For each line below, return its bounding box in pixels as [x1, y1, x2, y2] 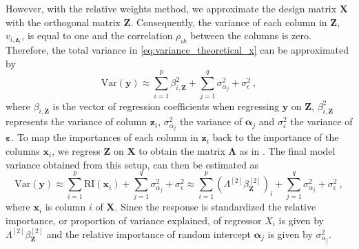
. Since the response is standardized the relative [114, 199, 316, 214]
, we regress [52, 144, 101, 158]
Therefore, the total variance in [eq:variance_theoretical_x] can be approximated [6, 43, 349, 57]
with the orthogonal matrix [6, 14, 121, 29]
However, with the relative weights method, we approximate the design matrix [6, 1, 337, 15]
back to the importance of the [212, 130, 339, 144]
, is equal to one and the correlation [21, 28, 173, 43]
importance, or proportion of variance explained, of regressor [6, 213, 262, 227]
